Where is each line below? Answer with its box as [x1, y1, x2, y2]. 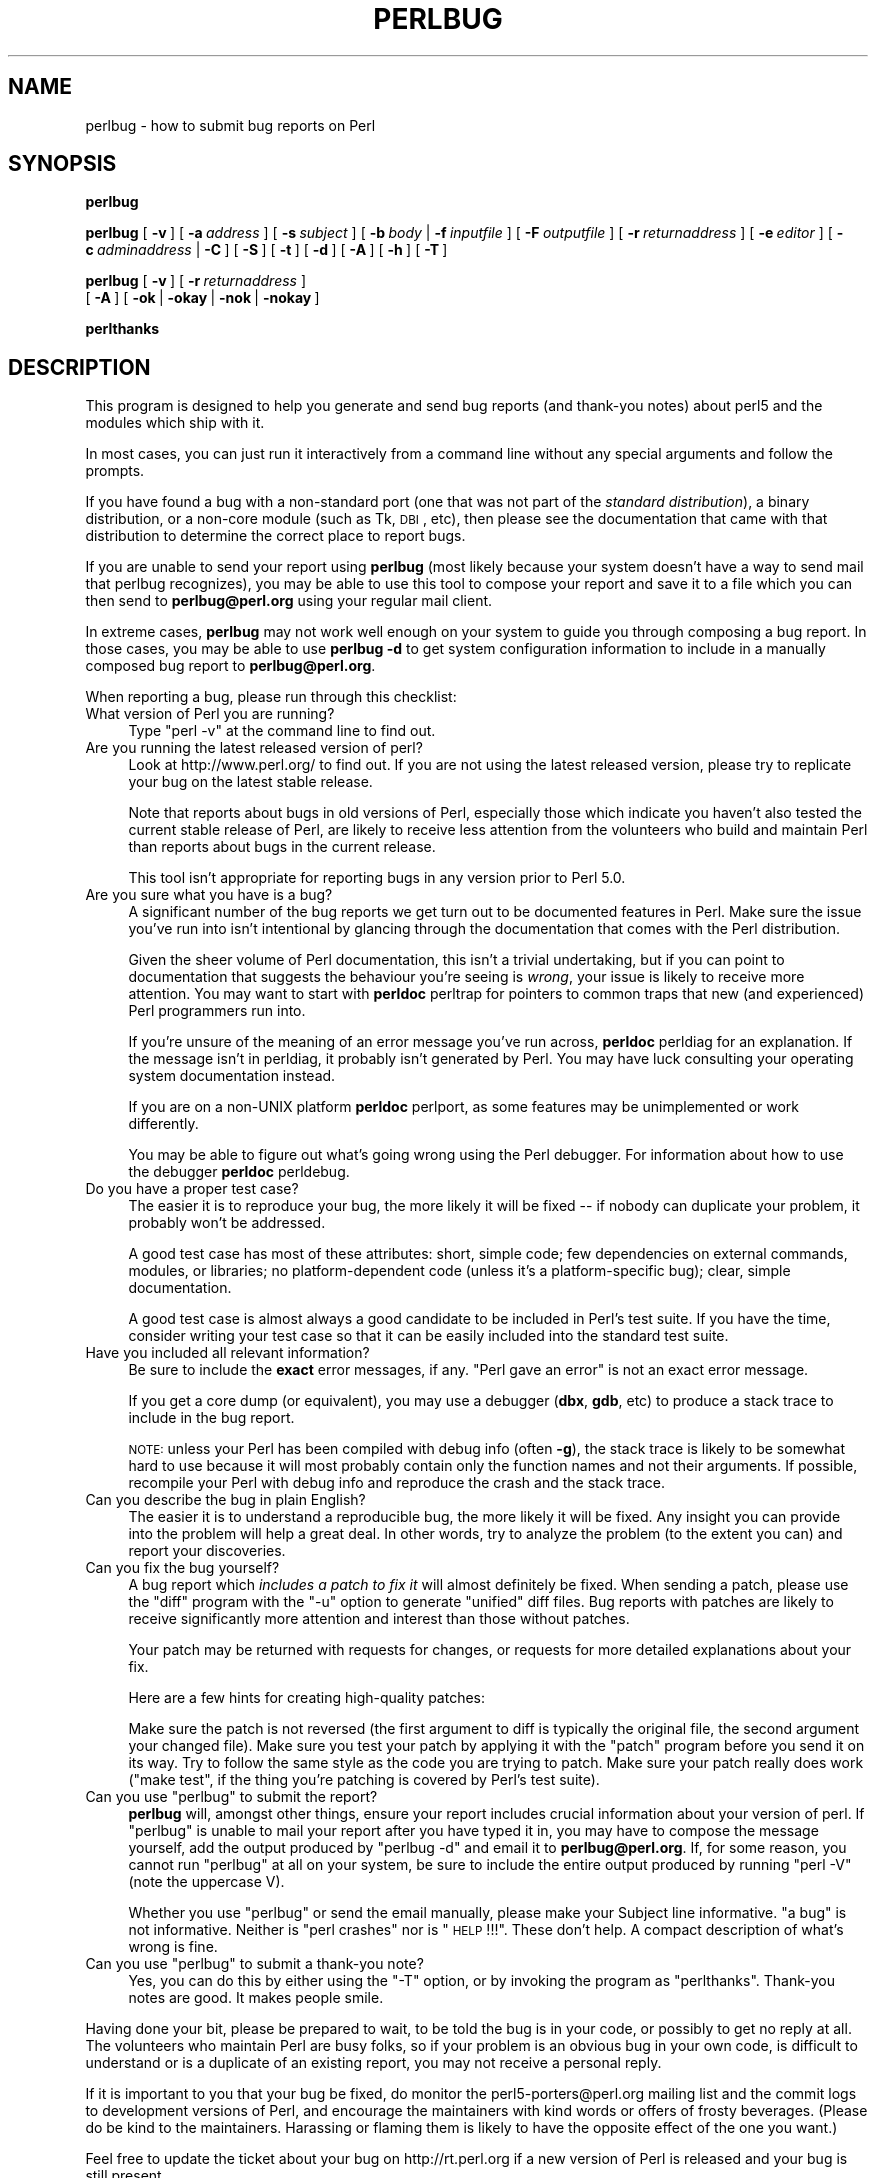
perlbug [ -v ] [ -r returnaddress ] [85, 272, 307, 290]
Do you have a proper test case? [85, 1180, 299, 1198]
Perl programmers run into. [128, 1002, 306, 1020]
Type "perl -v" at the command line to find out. [128, 722, 436, 740]
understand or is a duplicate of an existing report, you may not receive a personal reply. [85, 2054, 662, 2072]
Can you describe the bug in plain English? [85, 1491, 366, 1509]
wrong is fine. [128, 1938, 218, 1956]
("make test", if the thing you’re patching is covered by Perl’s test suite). [128, 1771, 600, 1789]
